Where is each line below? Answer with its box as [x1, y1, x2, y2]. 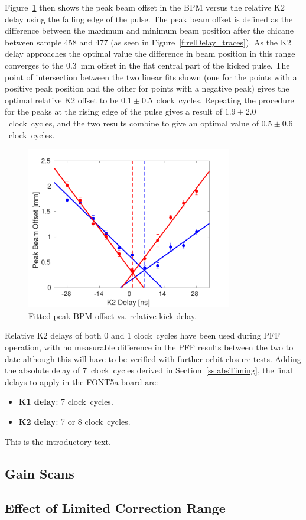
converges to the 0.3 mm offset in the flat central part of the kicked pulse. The [5, 58, 290, 71]
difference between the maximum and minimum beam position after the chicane [5, 24, 294, 37]
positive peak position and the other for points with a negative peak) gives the [5, 82, 289, 95]
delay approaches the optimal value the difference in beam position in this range [5, 47, 295, 60]
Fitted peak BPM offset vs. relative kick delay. [28, 309, 197, 321]
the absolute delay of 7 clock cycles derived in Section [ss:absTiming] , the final [5, 364, 292, 376]
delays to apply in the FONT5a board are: [5, 375, 158, 388]
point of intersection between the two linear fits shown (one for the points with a [5, 70, 297, 83]
